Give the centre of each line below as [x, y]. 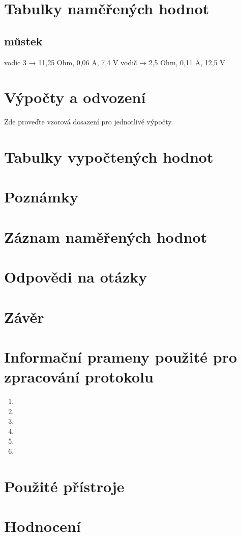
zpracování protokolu [79, 377]
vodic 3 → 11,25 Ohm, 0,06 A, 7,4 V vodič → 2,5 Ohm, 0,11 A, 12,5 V [115, 62]
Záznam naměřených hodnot [106, 236]
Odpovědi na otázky [76, 277]
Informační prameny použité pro [121, 356]
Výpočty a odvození [75, 97]
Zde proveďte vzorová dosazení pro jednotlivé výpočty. [89, 122]
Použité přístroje [64, 486]
